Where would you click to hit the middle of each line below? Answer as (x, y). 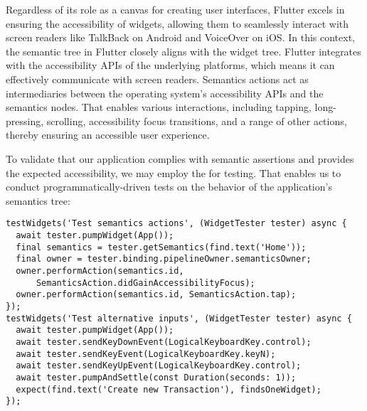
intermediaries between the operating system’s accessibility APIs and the (165, 93)
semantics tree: (38, 200)
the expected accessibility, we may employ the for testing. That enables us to (174, 172)
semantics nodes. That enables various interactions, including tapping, (159, 107)
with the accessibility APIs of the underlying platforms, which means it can (170, 65)
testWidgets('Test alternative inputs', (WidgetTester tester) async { (179, 318)
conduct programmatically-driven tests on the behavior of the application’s (169, 187)
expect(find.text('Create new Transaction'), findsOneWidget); (169, 389)
